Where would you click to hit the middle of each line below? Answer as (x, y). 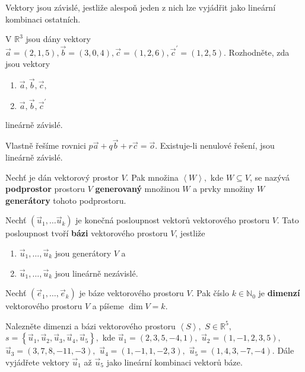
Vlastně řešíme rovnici (46, 145)
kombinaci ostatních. (43, 19)
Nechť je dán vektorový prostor (62, 177)
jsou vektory (28, 64)
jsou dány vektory (58, 39)
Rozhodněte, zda (259, 52)
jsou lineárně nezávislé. (96, 273)
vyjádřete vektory (37, 362)
